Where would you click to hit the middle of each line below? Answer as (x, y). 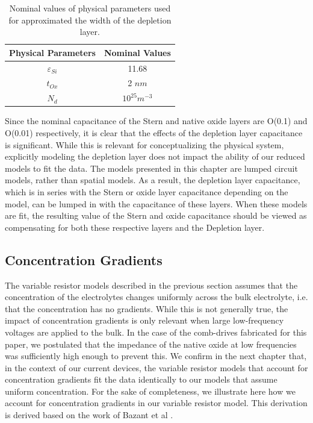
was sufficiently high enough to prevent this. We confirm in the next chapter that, (156, 356)
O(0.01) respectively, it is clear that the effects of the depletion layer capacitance (154, 133)
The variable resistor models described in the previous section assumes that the (151, 285)
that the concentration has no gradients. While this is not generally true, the (147, 308)
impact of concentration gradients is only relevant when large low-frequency (144, 320)
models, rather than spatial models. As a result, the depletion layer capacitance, (153, 180)
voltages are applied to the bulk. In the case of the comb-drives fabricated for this (156, 332)
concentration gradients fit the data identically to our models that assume (141, 379)
